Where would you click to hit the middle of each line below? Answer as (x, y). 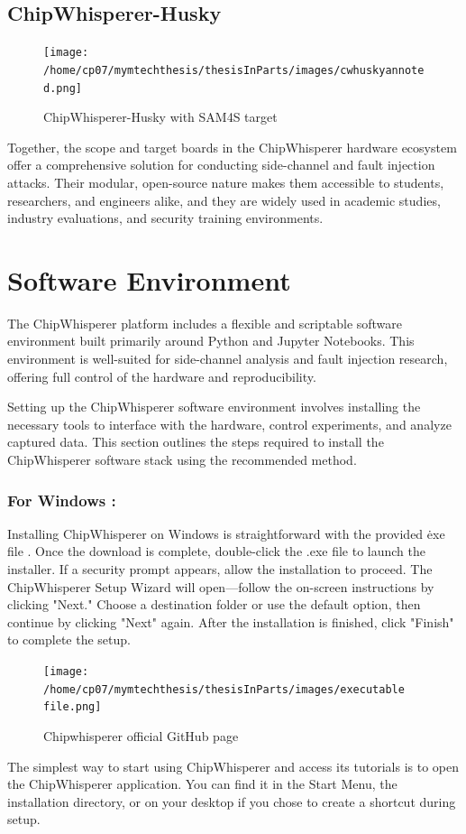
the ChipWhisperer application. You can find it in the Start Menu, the (202, 784)
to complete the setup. (69, 639)
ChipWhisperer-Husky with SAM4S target (160, 117)
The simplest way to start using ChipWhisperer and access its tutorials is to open (233, 766)
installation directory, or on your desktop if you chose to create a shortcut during (232, 801)
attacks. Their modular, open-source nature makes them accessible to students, (226, 182)
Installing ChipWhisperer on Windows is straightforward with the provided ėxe (226, 533)
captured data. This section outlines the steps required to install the (196, 442)
